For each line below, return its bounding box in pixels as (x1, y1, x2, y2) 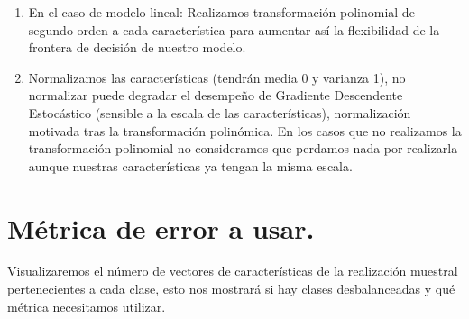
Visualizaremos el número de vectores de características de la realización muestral (7, 261, 458, 280)
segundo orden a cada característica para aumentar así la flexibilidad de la (28, 20, 440, 39)
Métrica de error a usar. (7, 209, 315, 246)
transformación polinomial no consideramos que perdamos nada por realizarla (28, 139, 458, 158)
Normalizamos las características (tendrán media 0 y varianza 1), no (28, 68, 406, 87)
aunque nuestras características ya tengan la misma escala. (28, 156, 353, 175)
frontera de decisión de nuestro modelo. (28, 38, 246, 57)
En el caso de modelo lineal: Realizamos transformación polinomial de (28, 3, 415, 21)
